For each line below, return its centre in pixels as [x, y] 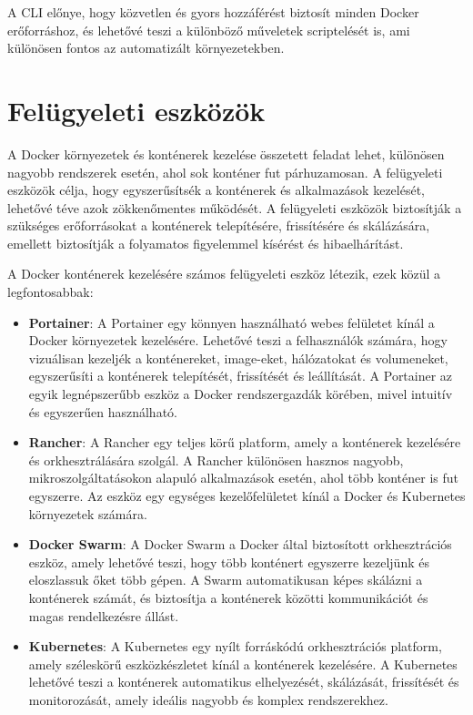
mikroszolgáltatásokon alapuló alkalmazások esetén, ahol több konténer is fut [243, 478]
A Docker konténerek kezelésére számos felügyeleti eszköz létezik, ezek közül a [224, 274]
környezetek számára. [88, 513]
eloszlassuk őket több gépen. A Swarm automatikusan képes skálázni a [226, 580]
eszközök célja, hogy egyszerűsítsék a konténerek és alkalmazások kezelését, [216, 190]
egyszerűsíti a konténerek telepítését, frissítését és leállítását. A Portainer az [241, 376]
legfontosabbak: [50, 292]
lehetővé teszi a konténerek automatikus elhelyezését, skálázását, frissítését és [244, 682]
